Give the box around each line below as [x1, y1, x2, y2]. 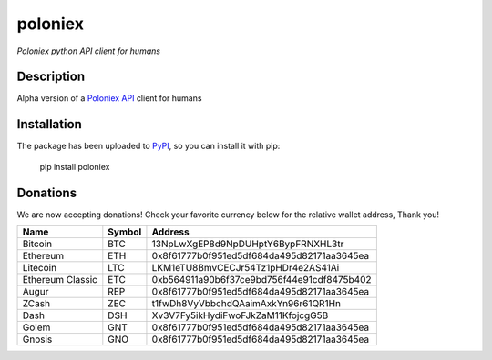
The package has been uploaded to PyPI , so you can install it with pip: [16, 141, 281, 152]
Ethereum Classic [22, 274, 97, 286]
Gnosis [22, 333, 53, 345]
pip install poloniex [39, 161, 110, 172]
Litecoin [22, 262, 57, 275]
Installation [16, 116, 82, 132]
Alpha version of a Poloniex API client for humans [16, 93, 202, 104]
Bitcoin [22, 237, 53, 250]
